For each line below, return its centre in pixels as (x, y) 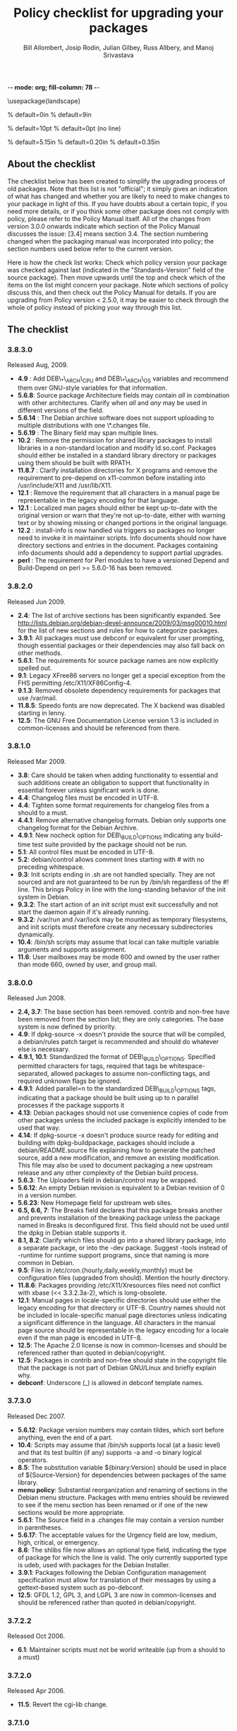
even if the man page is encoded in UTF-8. (80, 1337)
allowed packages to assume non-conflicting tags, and (130, 1073)
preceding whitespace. (51, 867)
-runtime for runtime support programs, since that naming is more (113, 1255)
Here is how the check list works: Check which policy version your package (117, 262)
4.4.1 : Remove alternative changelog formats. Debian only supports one (122, 820)
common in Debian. (46, 1262)
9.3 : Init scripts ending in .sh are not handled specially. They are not (116, 874)
